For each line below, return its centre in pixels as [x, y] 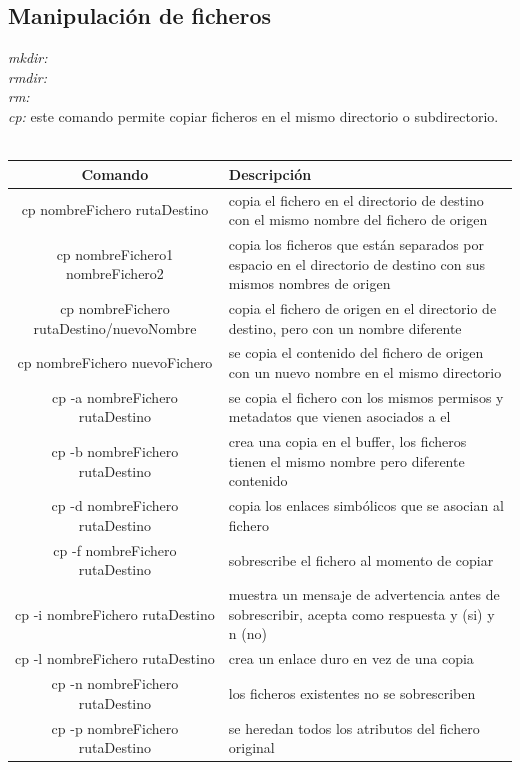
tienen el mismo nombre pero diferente [346, 460]
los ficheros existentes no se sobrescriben [352, 692]
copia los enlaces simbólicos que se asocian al [366, 505]
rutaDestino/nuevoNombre [115, 327]
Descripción [270, 173]
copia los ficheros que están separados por [356, 243]
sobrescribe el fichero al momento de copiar [361, 559]
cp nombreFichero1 [115, 253]
